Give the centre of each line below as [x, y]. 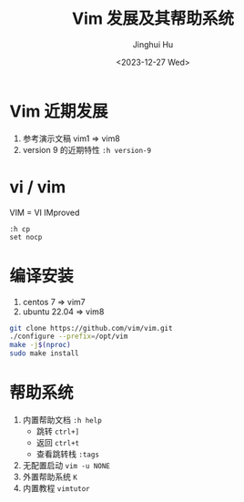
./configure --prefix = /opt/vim [69, 337]
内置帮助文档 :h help [62, 420]
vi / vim [38, 187]
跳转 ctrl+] [58, 431]
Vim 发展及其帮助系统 [153, 19]
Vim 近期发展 [59, 111]
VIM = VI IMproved [45, 212]
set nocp [26, 237]
